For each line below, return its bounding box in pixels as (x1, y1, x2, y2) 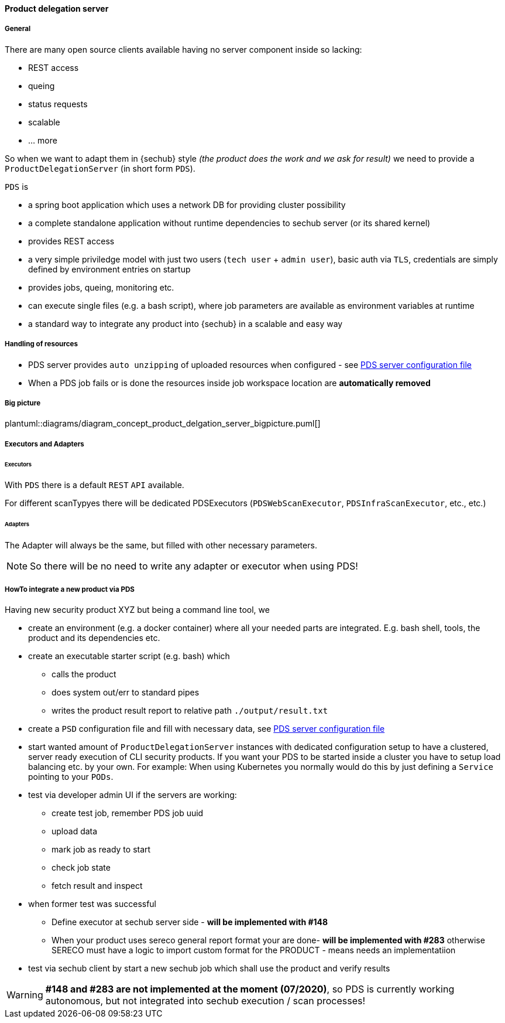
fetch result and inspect (51, 880, 143, 891)
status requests (28, 98, 88, 109)
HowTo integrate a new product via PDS (5, 585, 135, 594)
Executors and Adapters (5, 439, 84, 448)
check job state (51, 862, 111, 872)
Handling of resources (5, 340, 78, 349)
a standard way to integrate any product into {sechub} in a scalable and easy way (28, 318, 343, 329)
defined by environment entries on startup (28, 264, 191, 274)
